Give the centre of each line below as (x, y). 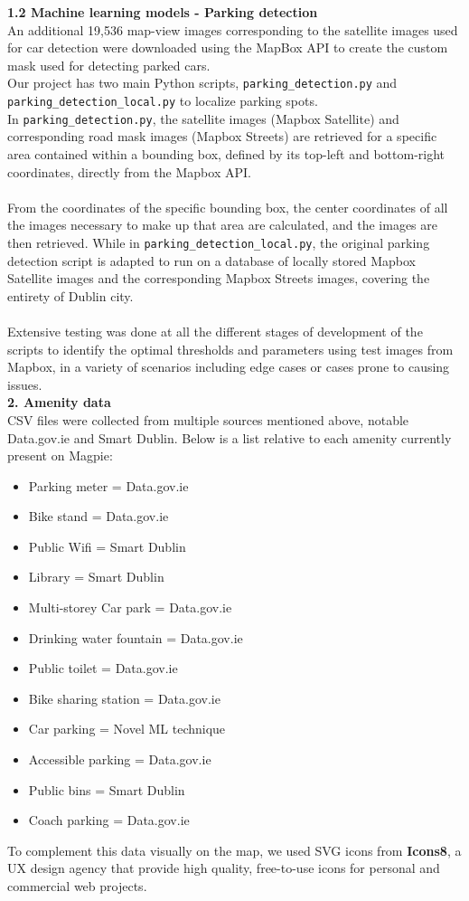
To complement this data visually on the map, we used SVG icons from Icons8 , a (234, 850)
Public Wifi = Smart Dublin (107, 546)
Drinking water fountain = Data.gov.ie (136, 637)
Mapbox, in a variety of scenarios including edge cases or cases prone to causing (229, 367)
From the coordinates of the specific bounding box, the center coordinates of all (228, 207)
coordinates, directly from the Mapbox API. (129, 171)
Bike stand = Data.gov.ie (98, 516)
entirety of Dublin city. (70, 295)
